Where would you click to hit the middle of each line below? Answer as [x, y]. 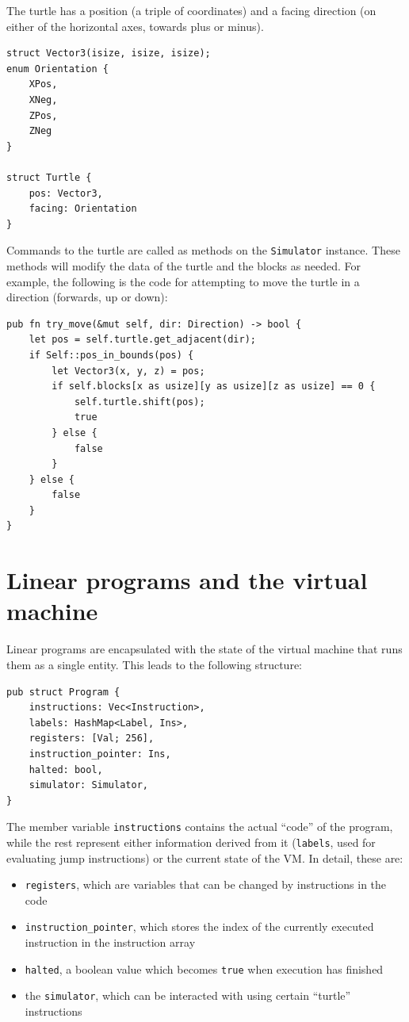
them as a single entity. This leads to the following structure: [155, 664]
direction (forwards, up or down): [87, 297]
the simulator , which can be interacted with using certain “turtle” [188, 995]
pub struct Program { [63, 692]
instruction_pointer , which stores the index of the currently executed [199, 926]
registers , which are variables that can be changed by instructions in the [206, 884]
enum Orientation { [57, 69]
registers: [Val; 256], [92, 739]
